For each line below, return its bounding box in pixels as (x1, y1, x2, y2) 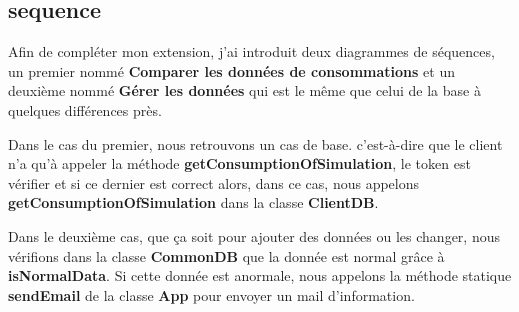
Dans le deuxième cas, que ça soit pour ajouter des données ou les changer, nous (8, 225, 500, 246)
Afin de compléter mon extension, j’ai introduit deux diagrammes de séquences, (8, 41, 495, 62)
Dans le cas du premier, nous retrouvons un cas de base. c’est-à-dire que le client (8, 133, 503, 154)
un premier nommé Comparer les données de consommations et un (8, 60, 455, 81)
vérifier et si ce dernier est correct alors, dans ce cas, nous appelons (8, 172, 420, 193)
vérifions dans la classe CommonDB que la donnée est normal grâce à (8, 245, 445, 266)
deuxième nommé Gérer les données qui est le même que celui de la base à (8, 80, 481, 101)
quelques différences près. (8, 99, 162, 120)
